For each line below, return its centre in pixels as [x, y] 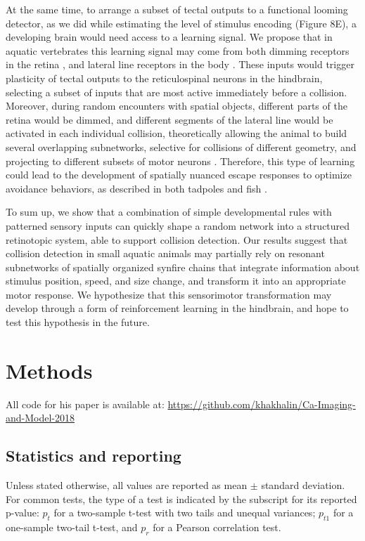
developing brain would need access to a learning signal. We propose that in [169, 37]
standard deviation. [303, 485]
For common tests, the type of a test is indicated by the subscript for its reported [181, 498]
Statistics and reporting [94, 456]
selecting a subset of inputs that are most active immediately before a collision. [177, 92]
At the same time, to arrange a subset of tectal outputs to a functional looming [177, 9]
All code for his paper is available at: [85, 404]
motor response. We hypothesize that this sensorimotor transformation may [169, 294]
